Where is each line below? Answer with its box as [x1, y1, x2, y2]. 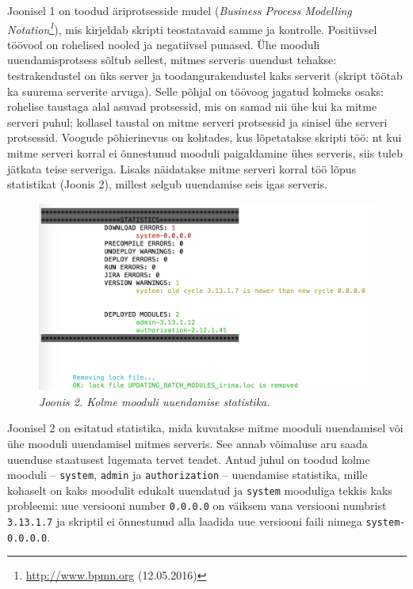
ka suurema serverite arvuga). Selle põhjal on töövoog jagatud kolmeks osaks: [7, 82, 384, 99]
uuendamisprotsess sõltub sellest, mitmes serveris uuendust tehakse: [7, 51, 337, 68]
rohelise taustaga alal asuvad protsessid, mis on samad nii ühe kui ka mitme [7, 98, 377, 115]
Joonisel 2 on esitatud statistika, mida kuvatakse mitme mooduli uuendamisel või [7, 420, 403, 436]
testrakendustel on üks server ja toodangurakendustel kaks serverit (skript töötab [7, 67, 403, 84]
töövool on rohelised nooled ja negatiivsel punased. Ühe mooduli [7, 36, 320, 52]
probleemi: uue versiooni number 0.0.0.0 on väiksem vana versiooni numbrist [7, 497, 387, 514]
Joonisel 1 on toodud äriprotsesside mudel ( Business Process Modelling [7, 2, 352, 18]
